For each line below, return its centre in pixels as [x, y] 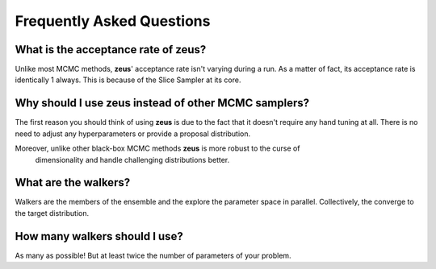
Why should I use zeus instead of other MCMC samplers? [162, 103]
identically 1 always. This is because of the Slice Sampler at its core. [128, 80]
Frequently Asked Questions [113, 21]
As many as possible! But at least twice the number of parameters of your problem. [153, 255]
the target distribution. [52, 213]
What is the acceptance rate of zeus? [111, 50]
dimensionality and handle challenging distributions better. [132, 159]
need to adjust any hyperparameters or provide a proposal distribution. [132, 134]
